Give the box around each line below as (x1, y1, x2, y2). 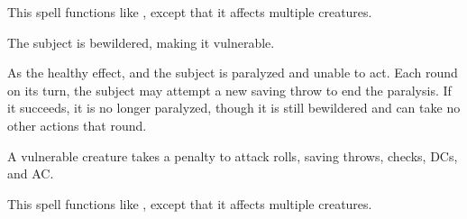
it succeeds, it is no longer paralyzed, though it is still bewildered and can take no (7, 98, 461, 117)
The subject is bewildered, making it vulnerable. (7, 32, 275, 51)
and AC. (7, 164, 54, 183)
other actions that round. (7, 115, 147, 134)
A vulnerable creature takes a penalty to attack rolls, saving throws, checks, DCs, (7, 146, 458, 165)
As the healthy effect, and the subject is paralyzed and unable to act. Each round (7, 63, 458, 82)
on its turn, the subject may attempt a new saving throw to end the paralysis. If (7, 80, 452, 99)
